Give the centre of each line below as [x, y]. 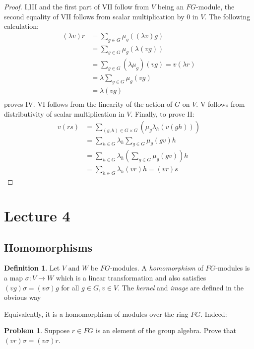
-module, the [215, 6]
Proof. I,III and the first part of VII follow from [77, 6]
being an [171, 6]
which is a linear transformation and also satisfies [131, 278]
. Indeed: [214, 314]
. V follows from [221, 104]
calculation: [22, 26]
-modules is [233, 268]
